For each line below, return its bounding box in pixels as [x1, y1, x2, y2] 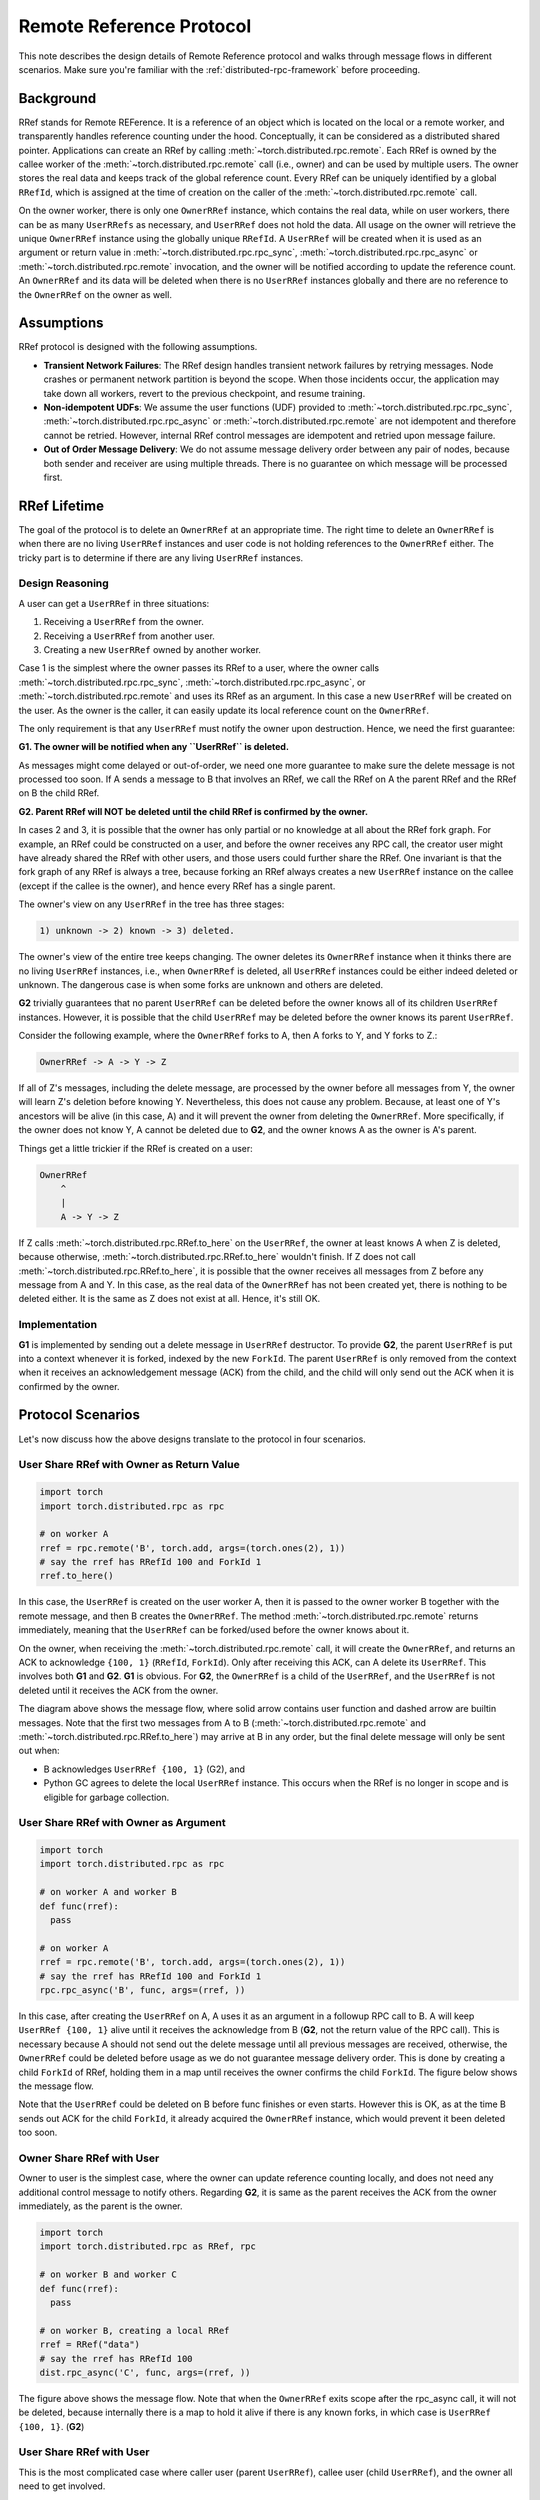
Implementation [18, 1318, 98, 1332]
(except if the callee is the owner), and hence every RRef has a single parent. [18, 880, 336, 892]
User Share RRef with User [18, 2445, 150, 2459]
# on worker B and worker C [39, 2269, 177, 2280]
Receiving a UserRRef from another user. [43, 630, 215, 642]
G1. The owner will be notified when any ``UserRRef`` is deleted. [18, 741, 290, 753]
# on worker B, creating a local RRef [39, 2325, 230, 2336]
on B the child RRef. [18, 787, 100, 799]
